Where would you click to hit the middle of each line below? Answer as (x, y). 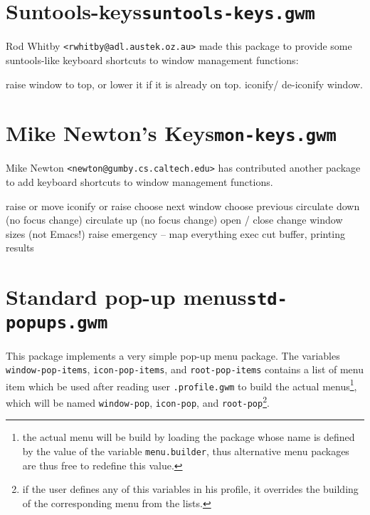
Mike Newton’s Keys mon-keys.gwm (171, 133)
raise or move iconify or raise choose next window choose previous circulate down (183, 206)
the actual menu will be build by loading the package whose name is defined (189, 437)
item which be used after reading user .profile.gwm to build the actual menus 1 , (181, 385)
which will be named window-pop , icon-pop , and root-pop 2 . (138, 401)
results (20, 248)
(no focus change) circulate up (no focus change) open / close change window (174, 220)
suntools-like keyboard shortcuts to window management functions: (152, 59)
